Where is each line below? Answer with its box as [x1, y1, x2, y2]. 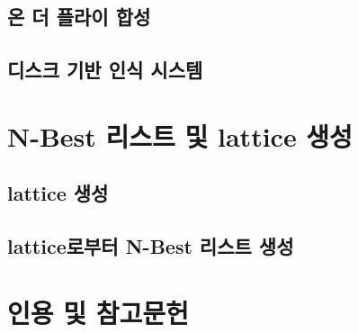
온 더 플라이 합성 [7, 3, 151, 31]
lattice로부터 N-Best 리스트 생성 [7, 232, 294, 260]
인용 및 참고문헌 [7, 293, 189, 330]
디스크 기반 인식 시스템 [7, 56, 203, 84]
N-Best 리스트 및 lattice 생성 [7, 117, 353, 154]
